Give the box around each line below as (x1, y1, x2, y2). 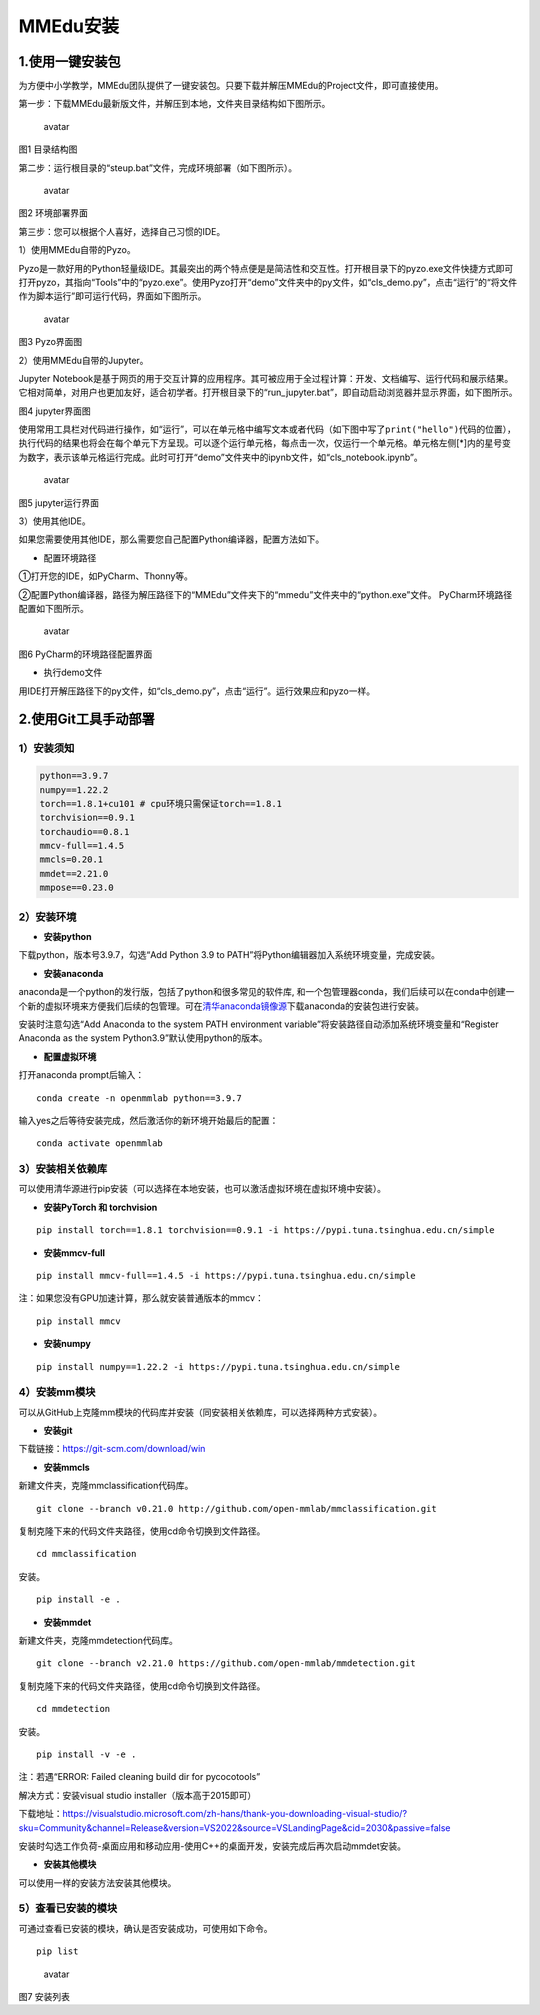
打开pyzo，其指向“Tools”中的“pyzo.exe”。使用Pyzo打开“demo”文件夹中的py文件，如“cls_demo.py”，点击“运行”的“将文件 (18, 276, 518, 288)
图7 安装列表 (18, 1990, 70, 2002)
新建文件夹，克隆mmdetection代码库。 (18, 1634, 179, 1646)
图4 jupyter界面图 (18, 405, 91, 417)
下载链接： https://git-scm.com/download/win (18, 1443, 206, 1455)
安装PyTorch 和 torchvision (43, 1201, 158, 1213)
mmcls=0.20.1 (39, 854, 104, 865)
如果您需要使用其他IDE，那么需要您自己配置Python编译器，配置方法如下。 (18, 533, 325, 545)
